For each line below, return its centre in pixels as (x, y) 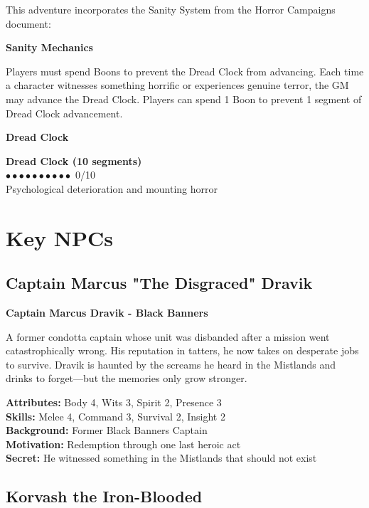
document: (28, 23)
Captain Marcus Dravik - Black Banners (107, 313)
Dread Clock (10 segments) (74, 160)
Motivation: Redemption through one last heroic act (123, 444)
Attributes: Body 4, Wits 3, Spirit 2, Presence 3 (114, 402)
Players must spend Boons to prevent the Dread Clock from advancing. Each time (185, 71)
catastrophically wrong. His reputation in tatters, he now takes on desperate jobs (182, 350)
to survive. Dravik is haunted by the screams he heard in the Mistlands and (171, 364)
